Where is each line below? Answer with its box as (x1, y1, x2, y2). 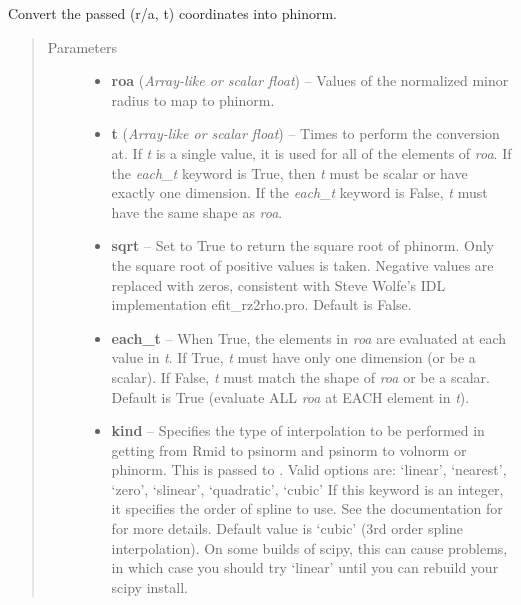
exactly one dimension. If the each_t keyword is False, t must (111, 182, 488, 203)
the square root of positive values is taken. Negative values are (111, 254, 494, 275)
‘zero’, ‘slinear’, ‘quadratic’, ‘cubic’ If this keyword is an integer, (111, 478, 504, 499)
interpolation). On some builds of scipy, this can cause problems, (111, 537, 508, 558)
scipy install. (111, 576, 188, 597)
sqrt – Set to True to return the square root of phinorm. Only (111, 235, 494, 256)
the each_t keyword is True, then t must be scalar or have (111, 162, 468, 183)
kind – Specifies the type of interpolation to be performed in (111, 420, 485, 441)
